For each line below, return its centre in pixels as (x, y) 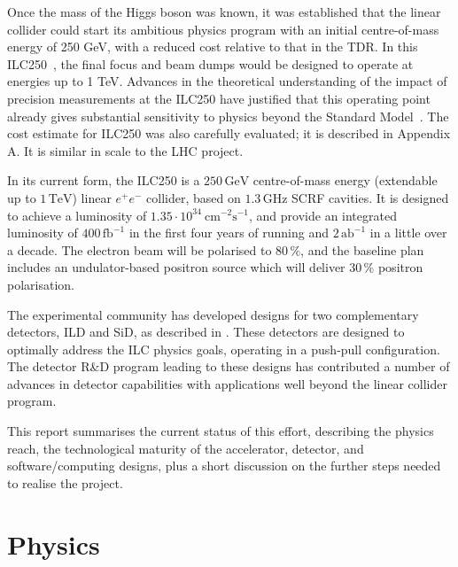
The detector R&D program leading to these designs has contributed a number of (229, 366)
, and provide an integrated (323, 215)
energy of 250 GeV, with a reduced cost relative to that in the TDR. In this (213, 47)
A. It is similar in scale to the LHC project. (125, 150)
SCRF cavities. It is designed (370, 197)
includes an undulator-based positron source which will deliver (176, 267)
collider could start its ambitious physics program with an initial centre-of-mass (223, 29)
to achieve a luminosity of (77, 215)
